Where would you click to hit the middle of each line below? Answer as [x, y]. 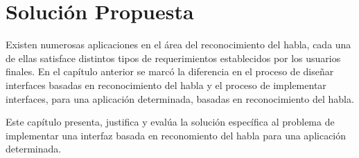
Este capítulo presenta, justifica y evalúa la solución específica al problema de [170, 122]
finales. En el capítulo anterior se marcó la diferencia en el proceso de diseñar [170, 71]
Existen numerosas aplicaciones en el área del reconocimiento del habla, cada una [178, 45]
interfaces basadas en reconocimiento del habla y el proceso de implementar [166, 85]
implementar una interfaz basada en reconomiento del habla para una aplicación [176, 135]
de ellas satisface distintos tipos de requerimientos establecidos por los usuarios [173, 58]
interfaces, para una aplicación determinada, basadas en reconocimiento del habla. [180, 98]
